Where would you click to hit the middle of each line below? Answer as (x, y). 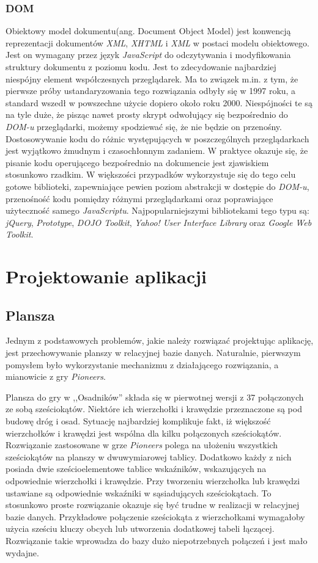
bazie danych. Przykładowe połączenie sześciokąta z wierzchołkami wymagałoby (155, 516)
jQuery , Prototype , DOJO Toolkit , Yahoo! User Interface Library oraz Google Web (159, 222)
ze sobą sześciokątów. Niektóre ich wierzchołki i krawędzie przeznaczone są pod (154, 409)
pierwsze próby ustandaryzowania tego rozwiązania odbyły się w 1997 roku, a (151, 91)
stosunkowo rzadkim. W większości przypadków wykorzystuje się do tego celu (151, 174)
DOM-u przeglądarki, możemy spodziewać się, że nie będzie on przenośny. (144, 126)
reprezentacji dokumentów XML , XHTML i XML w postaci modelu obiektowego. (157, 42)
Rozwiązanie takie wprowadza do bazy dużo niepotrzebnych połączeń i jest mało (157, 540)
